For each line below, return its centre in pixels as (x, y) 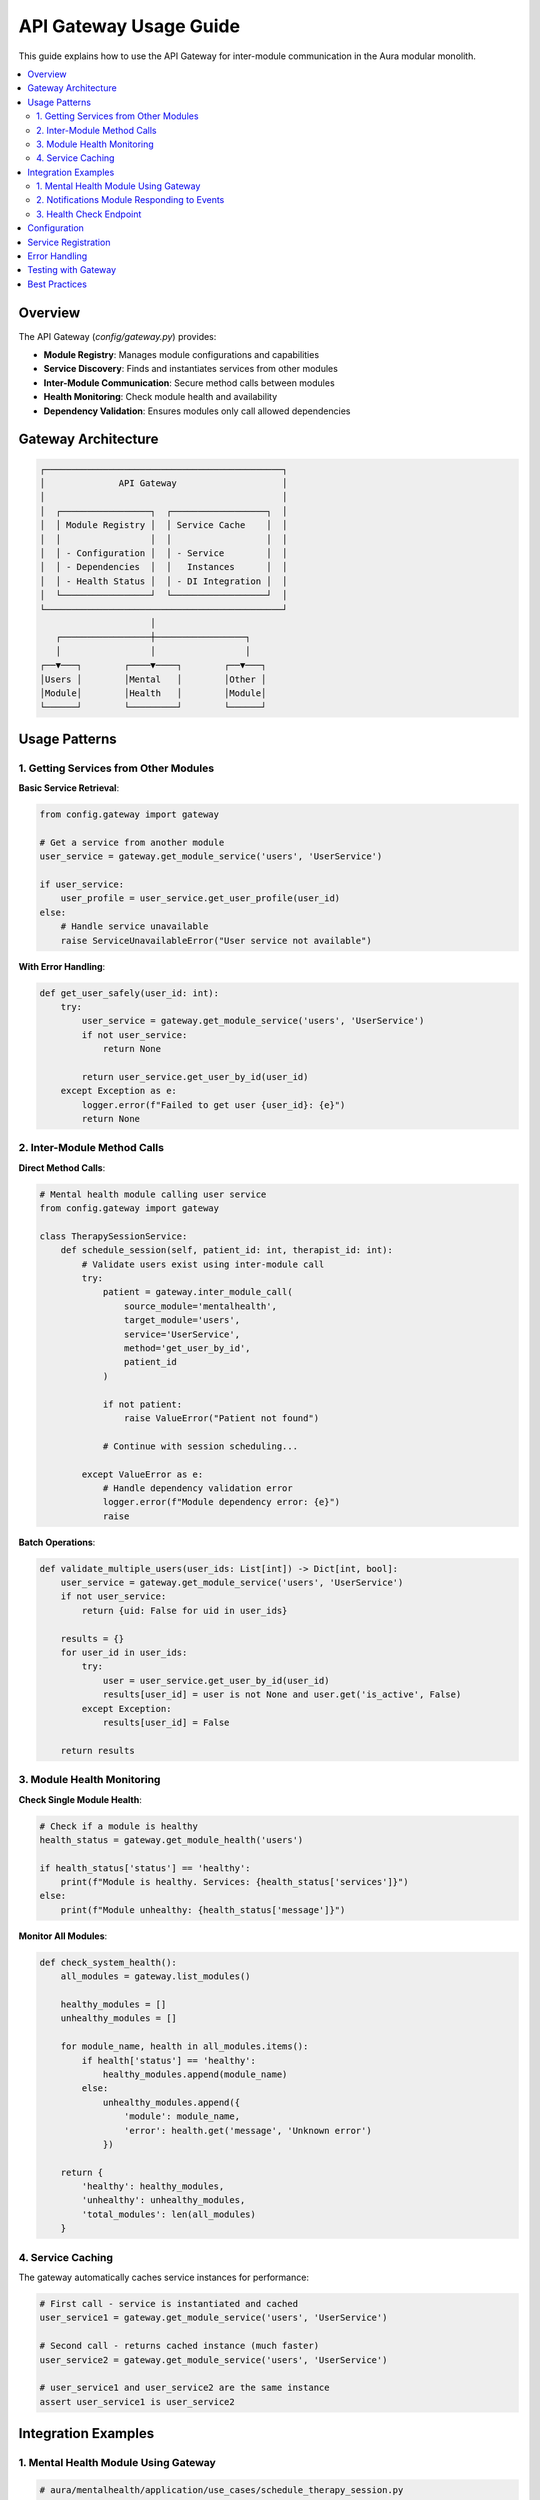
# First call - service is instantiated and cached (169, 2303)
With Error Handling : (62, 966)
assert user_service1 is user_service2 (137, 2401)
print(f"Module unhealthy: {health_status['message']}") (203, 1909)
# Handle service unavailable (134, 926)
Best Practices (57, 284)
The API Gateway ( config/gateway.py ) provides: (117, 336)
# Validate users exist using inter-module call (203, 1264)
